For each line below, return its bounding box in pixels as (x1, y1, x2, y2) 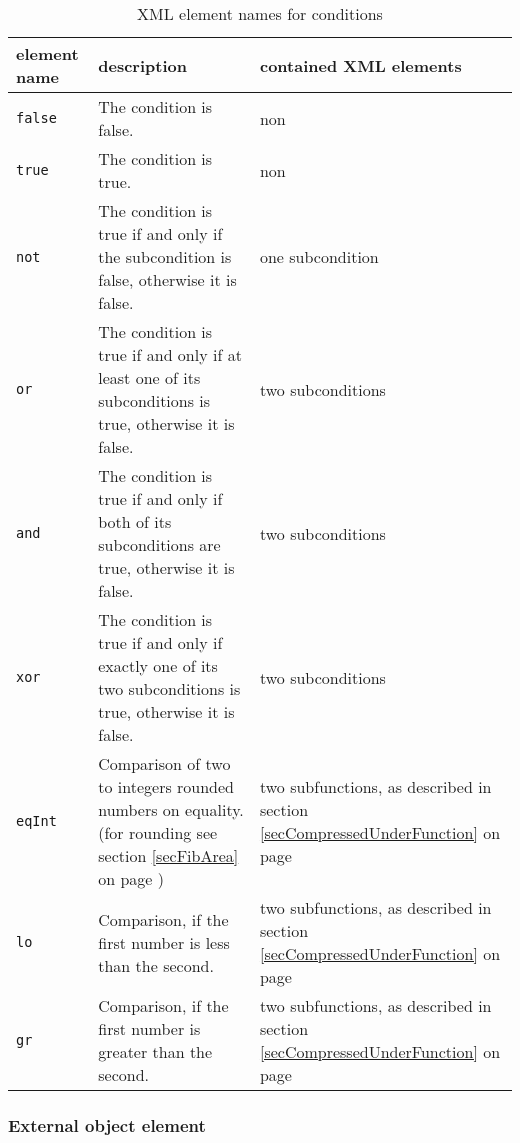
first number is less (98, 930, 230, 954)
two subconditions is (98, 677, 241, 700)
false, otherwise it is (98, 268, 237, 291)
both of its (98, 510, 172, 533)
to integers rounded (98, 775, 234, 798)
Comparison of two (98, 752, 231, 775)
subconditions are (98, 533, 221, 556)
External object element (8, 1112, 206, 1137)
